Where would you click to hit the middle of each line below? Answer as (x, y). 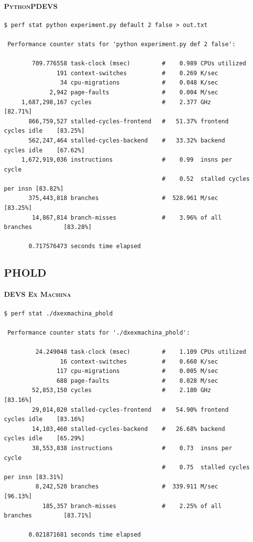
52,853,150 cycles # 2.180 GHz (122, 390)
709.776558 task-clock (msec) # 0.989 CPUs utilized (139, 64)
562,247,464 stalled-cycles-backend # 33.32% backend (127, 140)
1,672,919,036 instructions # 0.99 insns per (127, 160)
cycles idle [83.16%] (44, 419)
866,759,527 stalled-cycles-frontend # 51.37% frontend (129, 121)
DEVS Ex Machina (38, 294)
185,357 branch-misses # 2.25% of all (132, 506)
